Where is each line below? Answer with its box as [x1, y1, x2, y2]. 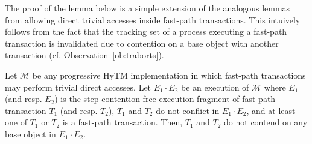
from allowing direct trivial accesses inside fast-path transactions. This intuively [5, 13, 301, 26]
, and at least [246, 104, 296, 116]
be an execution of [181, 80, 249, 93]
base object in [5, 127, 56, 140]
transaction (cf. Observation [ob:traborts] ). [5, 49, 164, 61]
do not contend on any [224, 116, 308, 128]
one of [5, 116, 27, 128]
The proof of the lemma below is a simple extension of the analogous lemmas [5, 2, 290, 14]
